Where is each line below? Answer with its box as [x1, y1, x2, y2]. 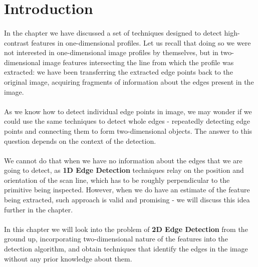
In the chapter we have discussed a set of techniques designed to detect [4, 27, 222, 38]
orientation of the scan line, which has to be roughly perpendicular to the [4, 174, 230, 185]
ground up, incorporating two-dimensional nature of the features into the [4, 233, 228, 244]
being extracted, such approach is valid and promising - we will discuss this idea [4, 194, 250, 205]
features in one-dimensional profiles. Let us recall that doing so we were [31, 37, 251, 48]
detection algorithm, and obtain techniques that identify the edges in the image [4, 243, 248, 254]
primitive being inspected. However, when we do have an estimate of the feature [4, 184, 250, 195]
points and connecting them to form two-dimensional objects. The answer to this [4, 125, 252, 136]
